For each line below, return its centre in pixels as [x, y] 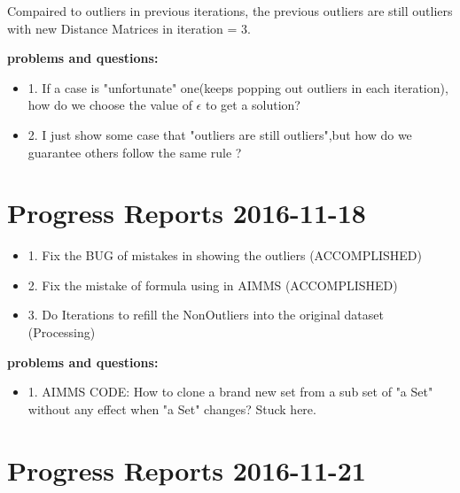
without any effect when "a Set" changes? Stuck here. [172, 408]
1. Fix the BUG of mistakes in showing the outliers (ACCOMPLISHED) [225, 255]
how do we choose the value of [110, 105]
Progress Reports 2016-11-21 [187, 470]
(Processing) [62, 332]
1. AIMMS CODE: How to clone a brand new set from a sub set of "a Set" [230, 392]
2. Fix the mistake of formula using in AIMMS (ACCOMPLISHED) [213, 285]
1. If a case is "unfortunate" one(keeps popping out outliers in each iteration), [238, 87]
